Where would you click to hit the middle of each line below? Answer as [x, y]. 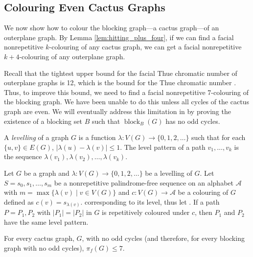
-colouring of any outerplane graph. [72, 56]
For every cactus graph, [39, 238]
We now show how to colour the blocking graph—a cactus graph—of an [112, 28]
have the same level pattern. [46, 222]
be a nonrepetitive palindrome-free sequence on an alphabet [144, 182]
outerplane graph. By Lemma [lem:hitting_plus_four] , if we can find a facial [119, 37]
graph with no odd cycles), [44, 248]
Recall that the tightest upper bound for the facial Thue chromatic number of [121, 73]
